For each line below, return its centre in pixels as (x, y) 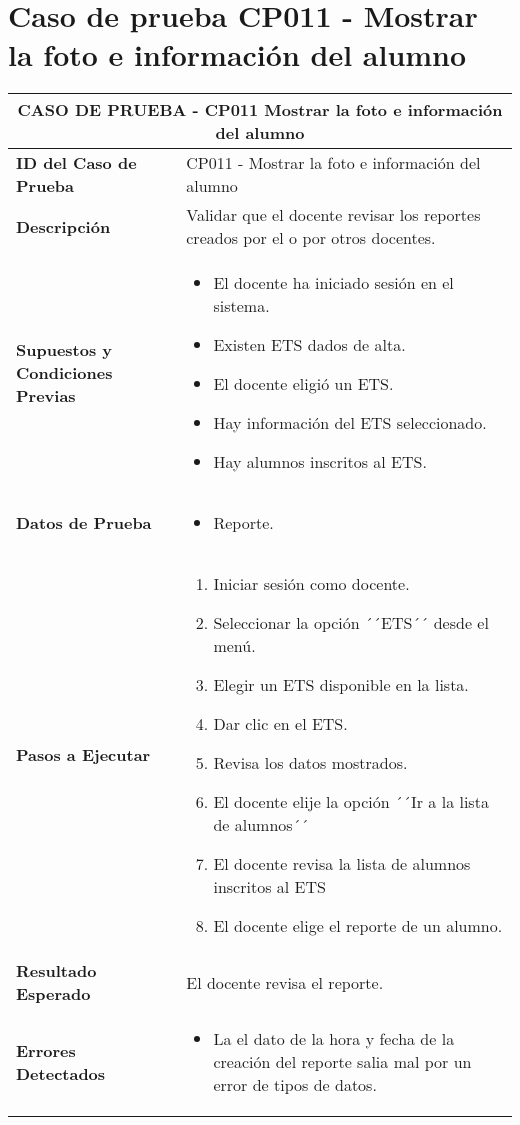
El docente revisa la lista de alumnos (342, 864)
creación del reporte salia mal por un (342, 1062)
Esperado (53, 994)
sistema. (241, 306)
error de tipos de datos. (295, 1085)
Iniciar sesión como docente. (311, 584)
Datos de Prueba (84, 523)
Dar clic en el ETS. (280, 724)
